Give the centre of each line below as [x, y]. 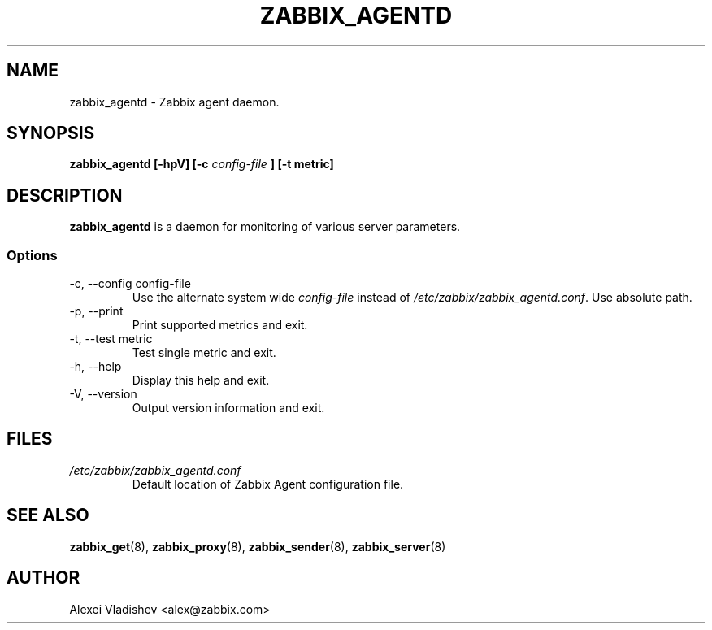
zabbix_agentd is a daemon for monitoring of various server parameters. [265, 227]
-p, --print [96, 311]
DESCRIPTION [65, 195]
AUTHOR [43, 578]
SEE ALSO [48, 515]
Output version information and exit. [228, 408]
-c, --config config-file [130, 284]
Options [32, 255]
